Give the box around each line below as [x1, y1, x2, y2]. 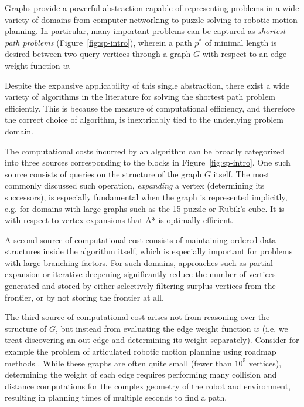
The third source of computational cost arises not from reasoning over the [5, 311, 270, 323]
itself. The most [213, 167, 270, 180]
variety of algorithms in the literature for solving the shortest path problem [5, 90, 275, 103]
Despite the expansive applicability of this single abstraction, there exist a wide [5, 79, 290, 91]
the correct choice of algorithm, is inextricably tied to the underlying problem [5, 113, 283, 126]
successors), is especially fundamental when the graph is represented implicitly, [5, 190, 288, 203]
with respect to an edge [202, 48, 287, 60]
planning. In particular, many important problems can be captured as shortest [5, 25, 286, 37]
